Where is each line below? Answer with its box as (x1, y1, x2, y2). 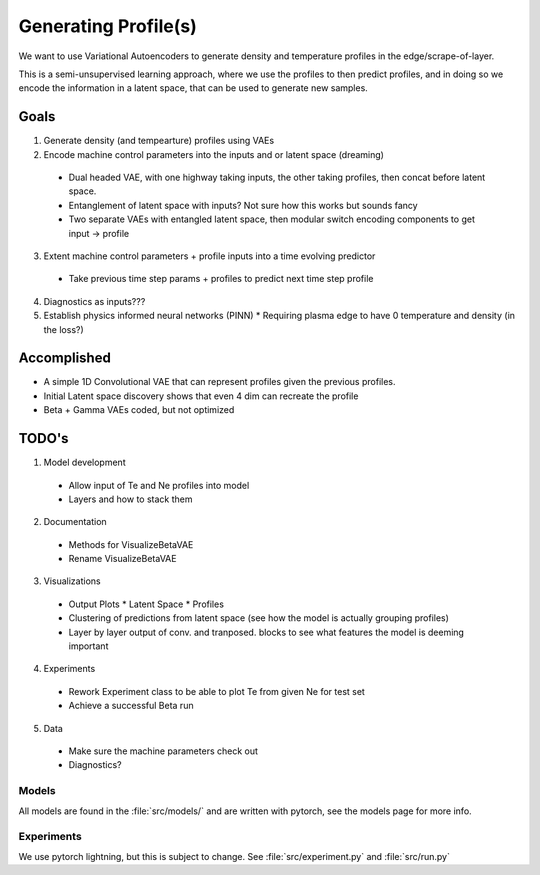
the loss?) (43, 323, 84, 335)
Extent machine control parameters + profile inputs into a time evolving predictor (43, 250, 376, 262)
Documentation (43, 516, 107, 528)
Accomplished (18, 350, 112, 367)
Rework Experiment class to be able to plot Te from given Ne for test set (68, 685, 365, 697)
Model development (43, 456, 126, 469)
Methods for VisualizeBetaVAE (68, 538, 194, 550)
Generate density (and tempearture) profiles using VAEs (43, 135, 275, 147)
